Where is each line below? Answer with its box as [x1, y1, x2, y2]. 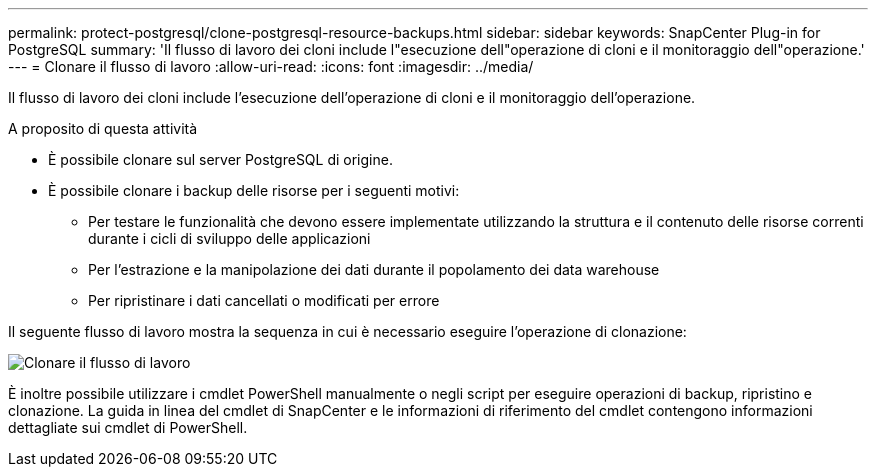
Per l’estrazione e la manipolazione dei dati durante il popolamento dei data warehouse [88, 261, 660, 278]
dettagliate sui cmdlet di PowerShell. [8, 419, 248, 436]
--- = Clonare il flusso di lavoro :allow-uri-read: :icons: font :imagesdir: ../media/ [8, 58, 534, 75]
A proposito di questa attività [8, 120, 198, 137]
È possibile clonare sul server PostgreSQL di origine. [48, 151, 393, 168]
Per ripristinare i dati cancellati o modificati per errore [88, 292, 440, 309]
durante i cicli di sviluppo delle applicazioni [88, 230, 371, 247]
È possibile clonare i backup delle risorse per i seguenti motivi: [48, 182, 460, 199]
